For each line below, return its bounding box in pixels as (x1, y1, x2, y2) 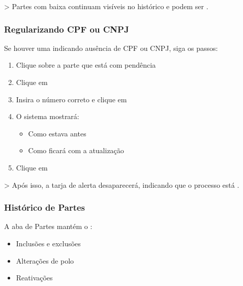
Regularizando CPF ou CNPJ (4, 22, 129, 35)
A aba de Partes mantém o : (4, 221, 93, 232)
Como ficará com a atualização (28, 145, 124, 156)
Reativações (16, 272, 53, 283)
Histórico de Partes (4, 201, 85, 214)
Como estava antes (28, 128, 86, 138)
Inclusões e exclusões (16, 238, 81, 248)
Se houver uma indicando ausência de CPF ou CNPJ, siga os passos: (4, 42, 218, 53)
